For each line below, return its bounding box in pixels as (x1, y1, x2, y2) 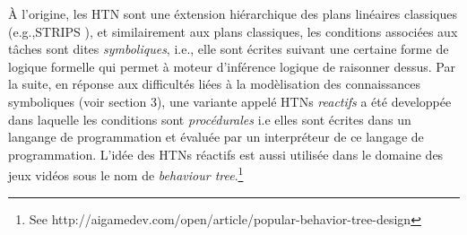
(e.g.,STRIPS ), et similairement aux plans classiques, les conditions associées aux (8, 22, 458, 40)
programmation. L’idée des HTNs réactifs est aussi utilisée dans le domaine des (8, 144, 444, 163)
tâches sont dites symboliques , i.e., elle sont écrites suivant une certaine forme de (8, 39, 449, 58)
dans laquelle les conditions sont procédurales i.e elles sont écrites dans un (8, 109, 411, 128)
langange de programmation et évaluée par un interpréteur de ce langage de (8, 127, 424, 146)
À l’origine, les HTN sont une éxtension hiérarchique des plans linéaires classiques (8, 4, 457, 22)
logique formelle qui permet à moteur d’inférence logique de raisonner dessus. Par (8, 57, 455, 75)
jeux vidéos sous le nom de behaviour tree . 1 (8, 163, 244, 184)
